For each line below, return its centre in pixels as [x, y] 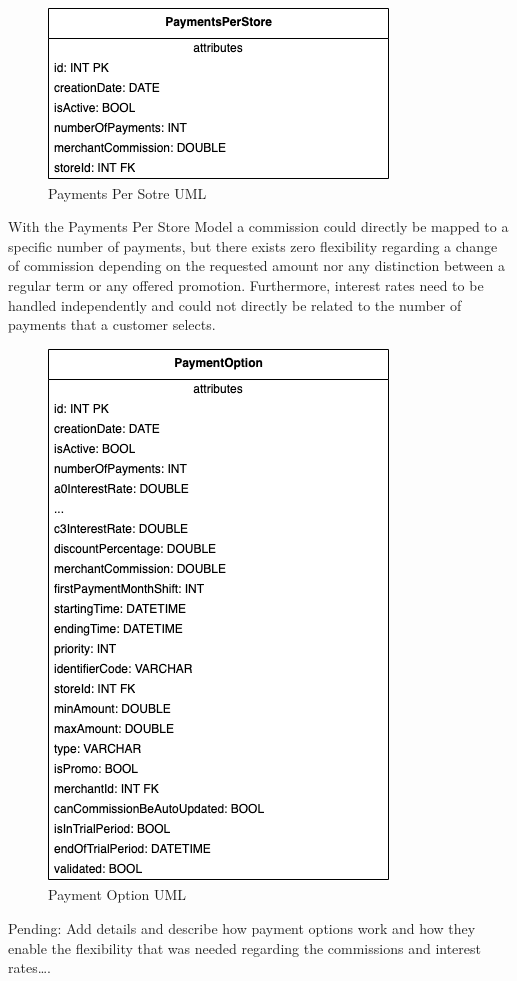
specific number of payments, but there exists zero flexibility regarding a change [253, 245]
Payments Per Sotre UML [127, 192]
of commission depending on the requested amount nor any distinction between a [256, 265]
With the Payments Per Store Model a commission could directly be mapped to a [258, 226]
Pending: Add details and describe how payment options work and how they [242, 927]
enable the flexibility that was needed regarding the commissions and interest [244, 947]
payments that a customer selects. [112, 324]
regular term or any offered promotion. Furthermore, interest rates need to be [246, 284]
